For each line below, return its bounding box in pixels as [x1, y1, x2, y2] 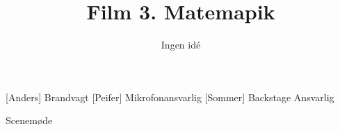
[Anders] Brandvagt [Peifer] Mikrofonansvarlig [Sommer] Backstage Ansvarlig [6, 89, 334, 104]
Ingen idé [161, 37, 201, 52]
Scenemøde [6, 113, 53, 128]
